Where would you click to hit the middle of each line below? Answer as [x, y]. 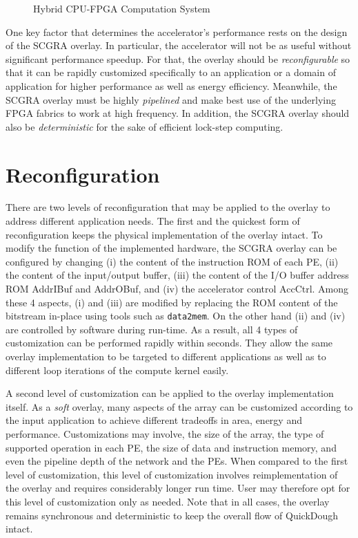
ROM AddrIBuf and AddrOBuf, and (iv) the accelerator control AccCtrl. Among [177, 289]
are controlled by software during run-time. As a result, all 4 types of [152, 329]
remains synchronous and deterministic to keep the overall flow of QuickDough [172, 515]
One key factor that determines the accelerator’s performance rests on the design [177, 31]
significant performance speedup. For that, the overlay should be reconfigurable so [178, 58]
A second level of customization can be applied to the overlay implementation [170, 393]
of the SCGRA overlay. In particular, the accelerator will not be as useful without [179, 45]
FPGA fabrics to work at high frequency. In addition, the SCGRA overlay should [178, 113]
